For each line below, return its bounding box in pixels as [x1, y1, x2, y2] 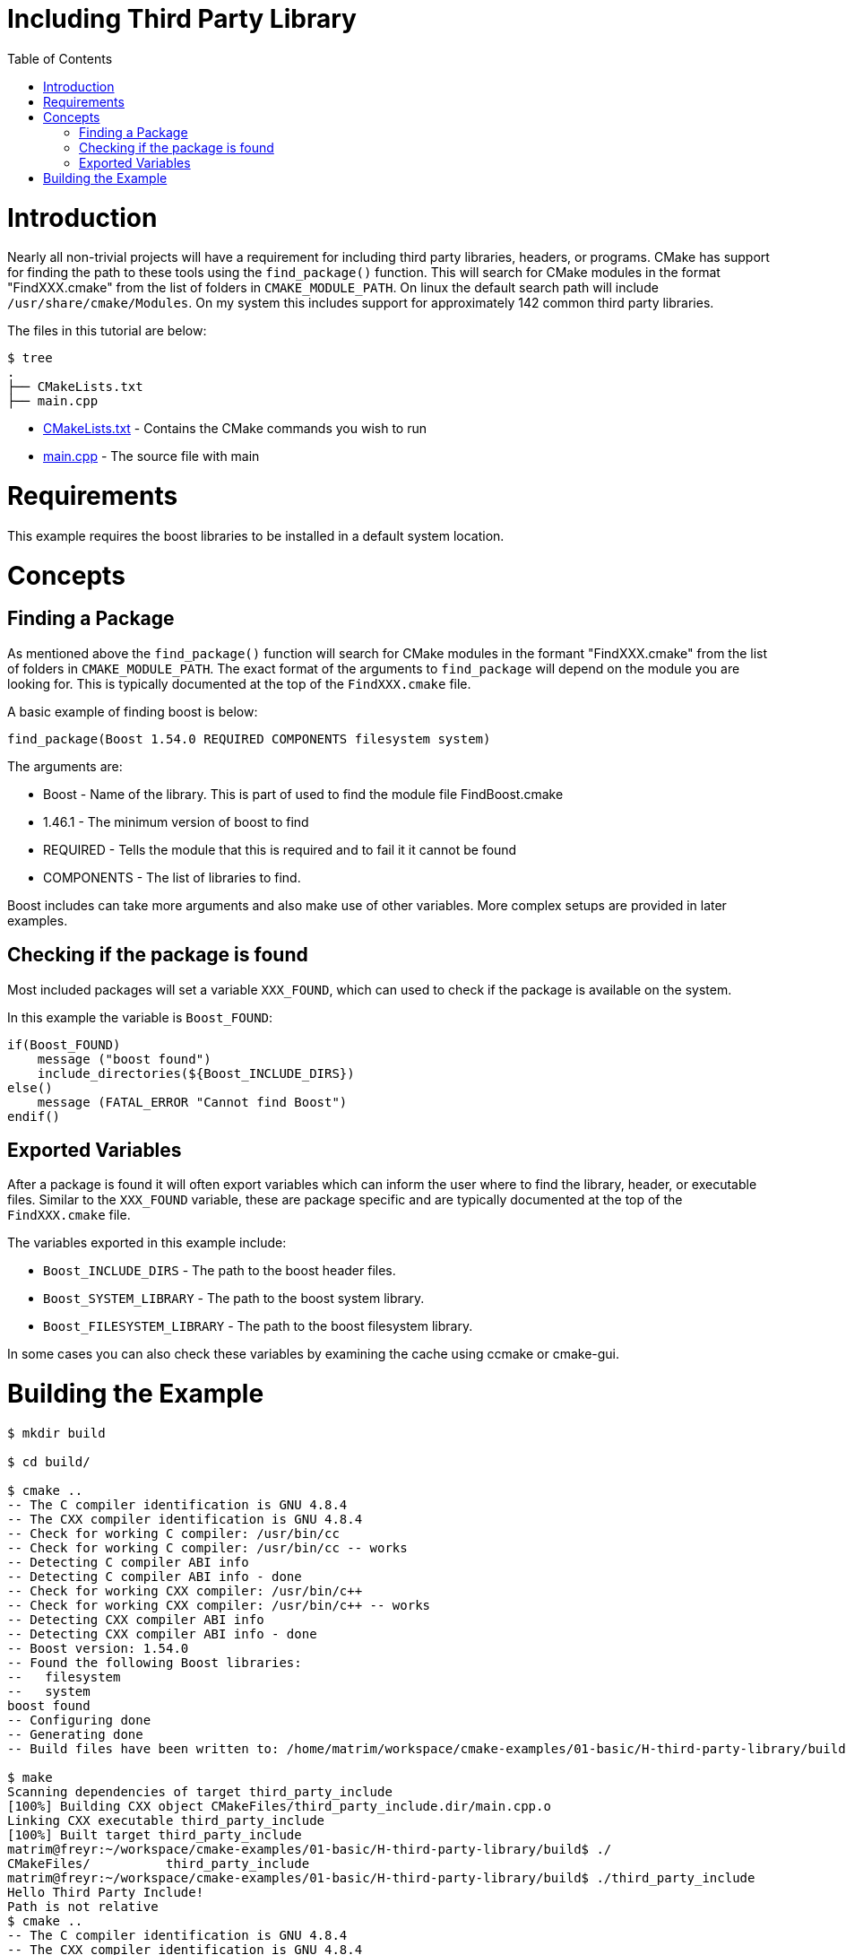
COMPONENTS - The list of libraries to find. [43, 869, 301, 885]
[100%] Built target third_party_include [7, 1827, 302, 1842]
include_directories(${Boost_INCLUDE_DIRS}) [37, 1065, 355, 1081]
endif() [7, 1108, 61, 1124]
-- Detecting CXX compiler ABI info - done [7, 1626, 317, 1641]
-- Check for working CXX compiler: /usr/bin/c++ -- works [7, 1597, 431, 1612]
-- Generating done [7, 1726, 143, 1742]
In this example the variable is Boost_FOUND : [7, 1009, 273, 1025]
